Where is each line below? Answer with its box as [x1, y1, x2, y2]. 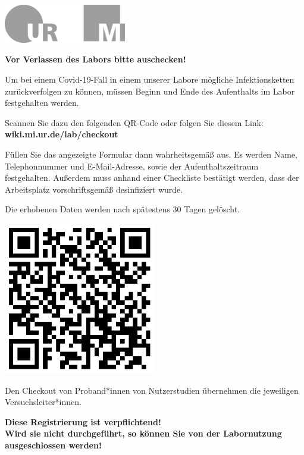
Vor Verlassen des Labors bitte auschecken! [5, 53, 186, 65]
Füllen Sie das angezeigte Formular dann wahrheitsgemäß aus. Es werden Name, [5, 148, 297, 160]
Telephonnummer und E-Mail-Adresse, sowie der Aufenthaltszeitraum [5, 159, 259, 172]
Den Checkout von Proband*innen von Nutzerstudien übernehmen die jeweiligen [5, 384, 299, 396]
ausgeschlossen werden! [5, 438, 102, 451]
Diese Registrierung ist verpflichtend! [5, 415, 161, 428]
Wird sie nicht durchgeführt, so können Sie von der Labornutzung [5, 427, 282, 440]
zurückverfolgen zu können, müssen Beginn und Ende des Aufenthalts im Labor [5, 84, 295, 97]
